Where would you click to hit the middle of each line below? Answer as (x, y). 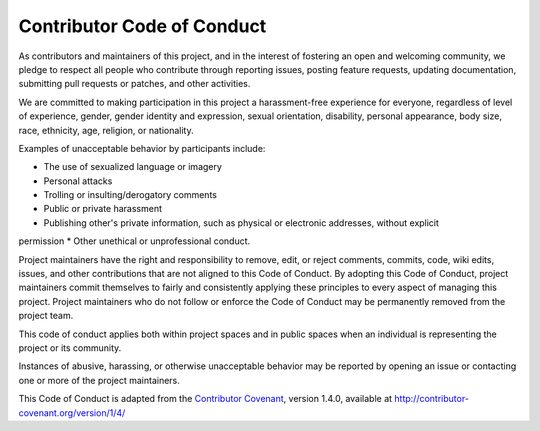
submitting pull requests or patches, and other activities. (134, 84)
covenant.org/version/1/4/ (72, 412)
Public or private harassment (103, 209)
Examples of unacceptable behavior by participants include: (142, 148)
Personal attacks (78, 181)
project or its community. (70, 347)
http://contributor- (432, 399)
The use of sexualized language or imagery (132, 167)
